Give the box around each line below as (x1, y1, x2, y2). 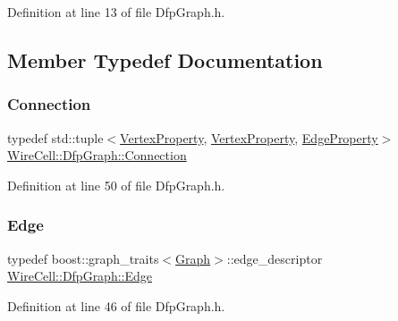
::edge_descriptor (226, 249, 323, 267)
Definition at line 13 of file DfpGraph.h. (7, 3, 225, 21)
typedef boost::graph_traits (7, 249, 159, 267)
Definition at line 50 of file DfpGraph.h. (7, 175, 225, 194)
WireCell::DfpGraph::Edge (7, 266, 153, 285)
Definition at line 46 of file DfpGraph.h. (7, 296, 225, 315)
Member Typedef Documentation (7, 46, 323, 73)
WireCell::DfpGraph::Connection (7, 146, 187, 165)
